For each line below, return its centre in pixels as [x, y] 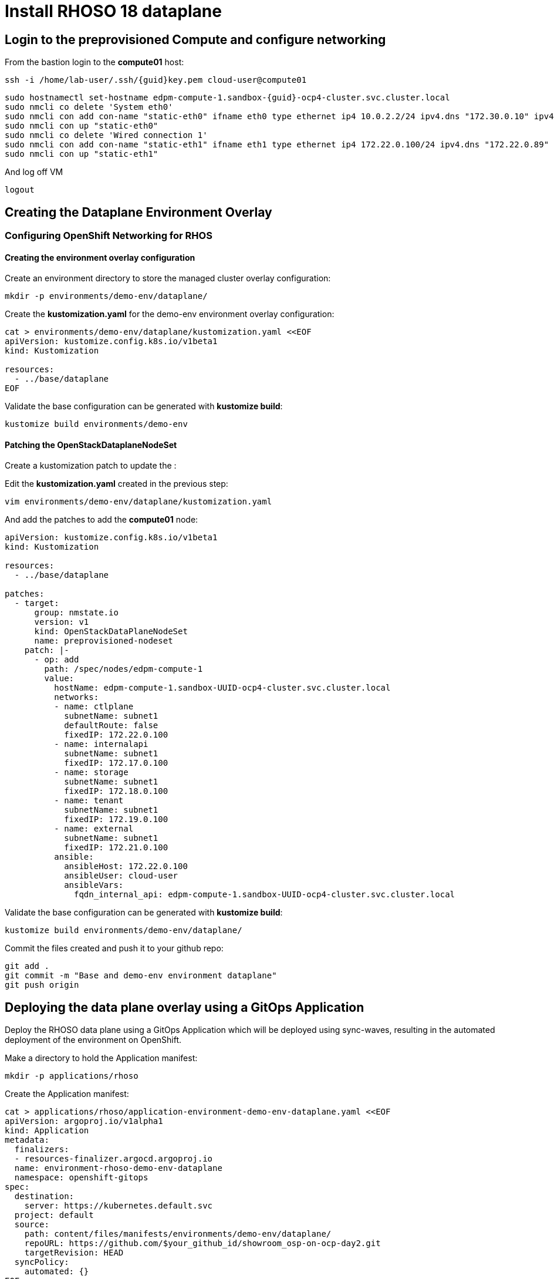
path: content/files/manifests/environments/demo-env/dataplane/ [178, 1234]
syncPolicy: [42, 1262]
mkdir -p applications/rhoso [72, 1076]
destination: [44, 1196]
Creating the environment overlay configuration [100, 257]
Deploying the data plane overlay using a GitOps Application [185, 1007]
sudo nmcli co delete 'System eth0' [89, 107]
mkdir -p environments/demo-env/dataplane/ [106, 296]
